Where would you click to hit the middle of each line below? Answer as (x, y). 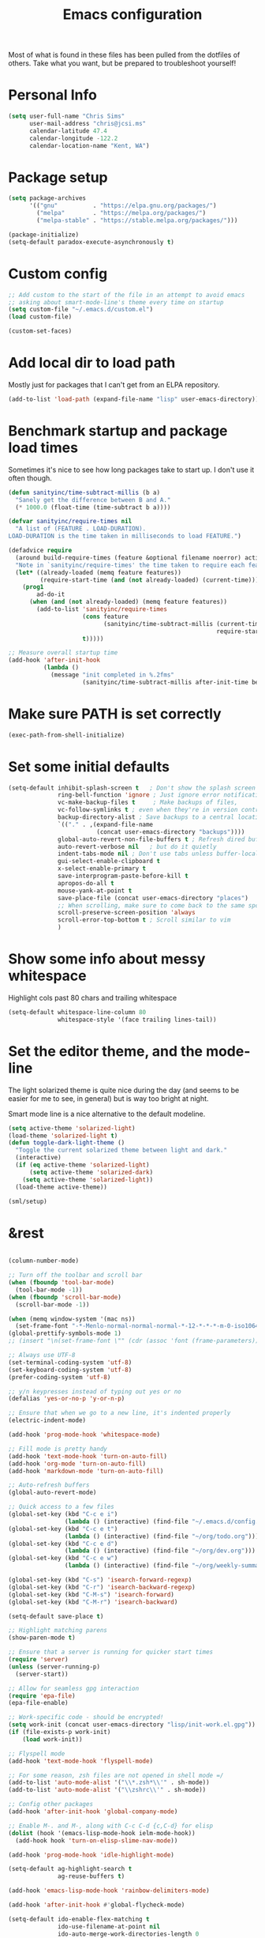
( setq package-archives (47, 198)
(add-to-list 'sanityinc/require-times (102, 609)
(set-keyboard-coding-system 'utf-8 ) (70, 1370)
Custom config (58, 273)
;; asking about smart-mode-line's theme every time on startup (116, 302)
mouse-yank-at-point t (95, 891)
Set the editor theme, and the (106, 1051)
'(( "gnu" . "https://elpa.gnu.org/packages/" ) (123, 206)
